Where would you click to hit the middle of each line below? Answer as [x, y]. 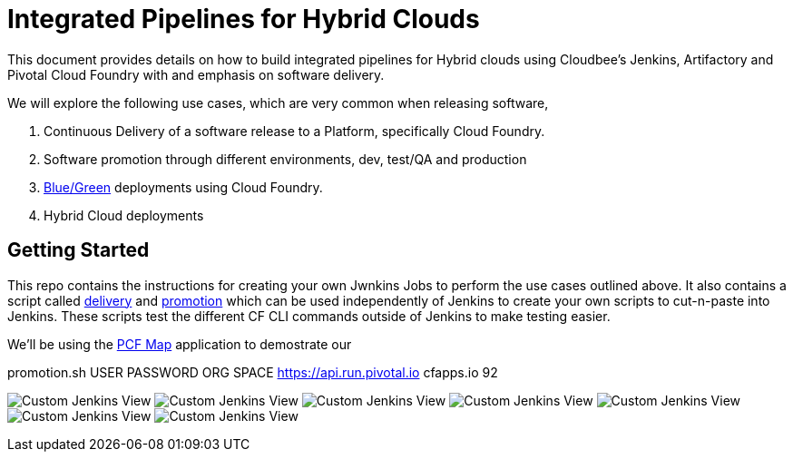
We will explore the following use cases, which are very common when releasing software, [278, 103]
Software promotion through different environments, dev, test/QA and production [285, 159]
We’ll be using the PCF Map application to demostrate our [180, 344]
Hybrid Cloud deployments [124, 215]
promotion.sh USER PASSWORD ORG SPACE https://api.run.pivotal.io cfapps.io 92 [253, 372]
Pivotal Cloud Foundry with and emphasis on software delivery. [196, 74]
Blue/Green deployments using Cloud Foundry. [183, 187]
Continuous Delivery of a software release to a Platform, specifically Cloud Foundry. [294, 131]
